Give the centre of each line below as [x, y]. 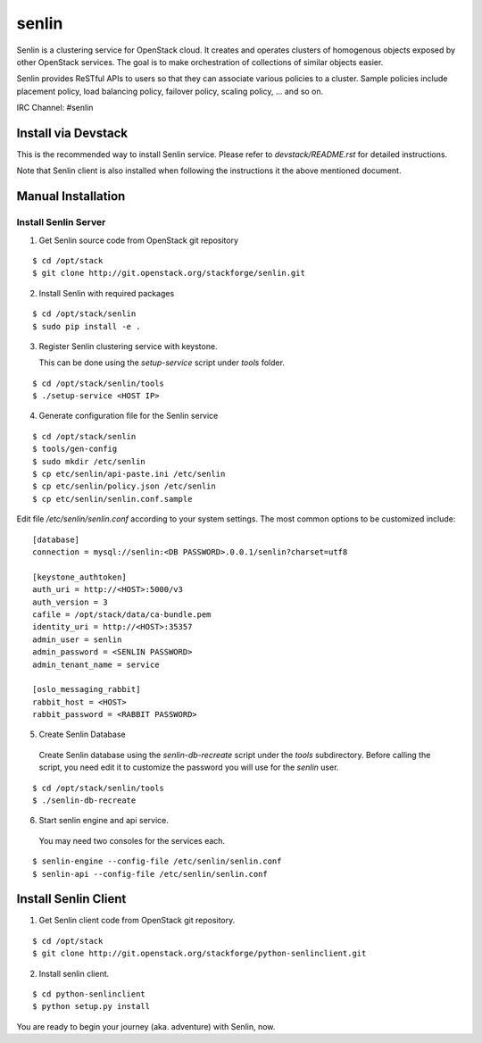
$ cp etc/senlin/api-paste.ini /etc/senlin [129, 474]
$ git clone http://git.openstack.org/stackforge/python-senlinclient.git [199, 954]
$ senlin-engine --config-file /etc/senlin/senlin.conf [157, 861]
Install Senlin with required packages [107, 293]
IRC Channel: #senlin [55, 108]
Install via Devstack [72, 133]
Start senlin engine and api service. [104, 821]
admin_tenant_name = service [96, 664]
